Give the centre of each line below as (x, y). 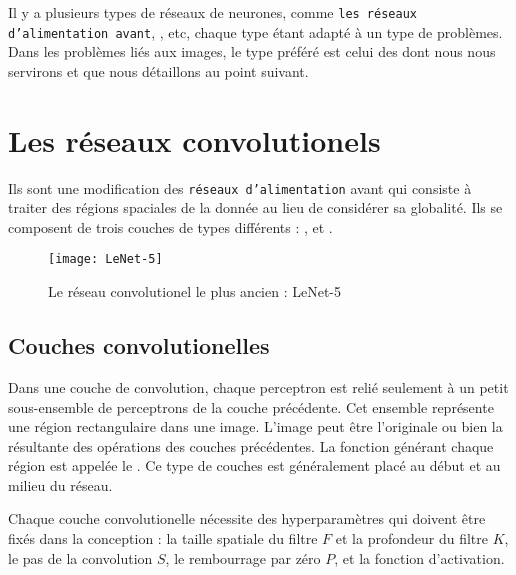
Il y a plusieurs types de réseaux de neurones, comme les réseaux (212, 12)
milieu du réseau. (60, 484)
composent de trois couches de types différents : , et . (170, 226)
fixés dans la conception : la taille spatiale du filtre (163, 538)
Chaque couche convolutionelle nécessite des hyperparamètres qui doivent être (247, 518)
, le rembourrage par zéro (243, 557)
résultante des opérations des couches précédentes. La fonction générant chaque (251, 445)
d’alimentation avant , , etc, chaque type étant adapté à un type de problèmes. (255, 31)
